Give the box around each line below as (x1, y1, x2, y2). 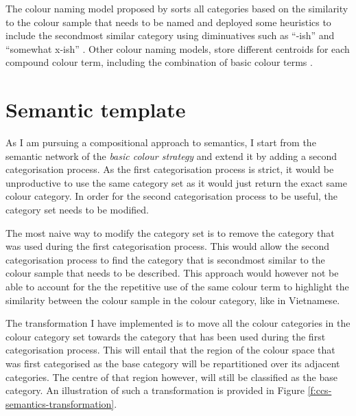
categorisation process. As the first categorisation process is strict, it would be (5, 162, 334, 176)
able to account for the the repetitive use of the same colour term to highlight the (5, 279, 349, 294)
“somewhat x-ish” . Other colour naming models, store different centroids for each (5, 41, 350, 56)
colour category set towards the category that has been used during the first (5, 329, 326, 343)
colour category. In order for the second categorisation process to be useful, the (5, 189, 338, 203)
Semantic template (5, 95, 186, 124)
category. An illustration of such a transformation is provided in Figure (5, 383, 305, 397)
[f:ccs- (307, 383, 332, 397)
